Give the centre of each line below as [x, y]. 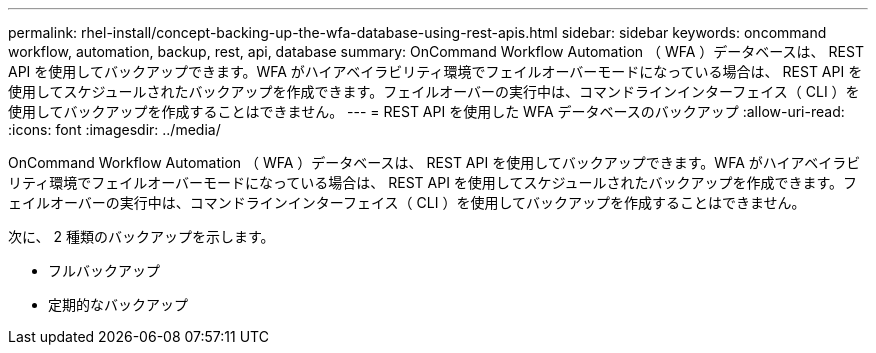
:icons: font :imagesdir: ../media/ [114, 129]
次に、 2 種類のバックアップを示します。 [141, 236]
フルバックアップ [104, 270]
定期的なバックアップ [118, 304]
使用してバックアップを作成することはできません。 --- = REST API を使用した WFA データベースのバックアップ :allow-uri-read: [426, 111]
